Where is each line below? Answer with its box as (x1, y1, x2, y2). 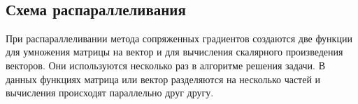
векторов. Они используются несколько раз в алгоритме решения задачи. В (6, 58, 325, 72)
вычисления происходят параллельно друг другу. (6, 85, 214, 100)
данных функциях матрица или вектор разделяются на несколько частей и (6, 71, 321, 86)
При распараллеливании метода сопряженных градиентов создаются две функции (6, 31, 352, 45)
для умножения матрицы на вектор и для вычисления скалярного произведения (6, 44, 343, 59)
